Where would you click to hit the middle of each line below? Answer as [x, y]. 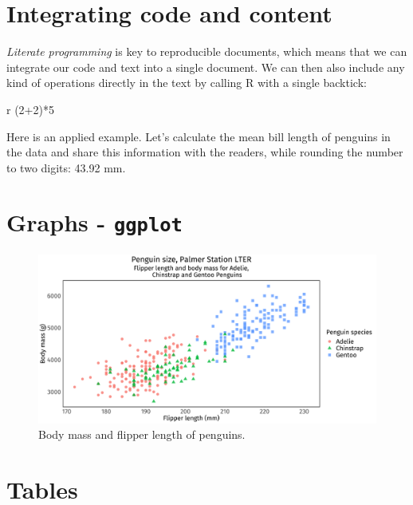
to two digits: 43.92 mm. [66, 167]
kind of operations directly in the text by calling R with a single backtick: [187, 83]
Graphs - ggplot [94, 222]
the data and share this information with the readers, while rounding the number [205, 152]
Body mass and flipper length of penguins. [142, 434]
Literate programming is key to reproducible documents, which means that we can [207, 51]
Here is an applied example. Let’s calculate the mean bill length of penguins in [199, 136]
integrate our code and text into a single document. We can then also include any [206, 67]
